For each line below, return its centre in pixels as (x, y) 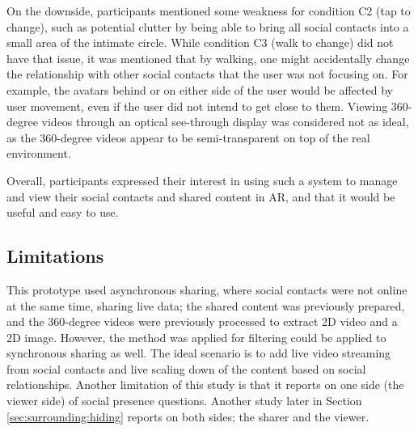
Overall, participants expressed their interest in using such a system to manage (202, 180)
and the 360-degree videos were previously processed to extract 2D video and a (202, 321)
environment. (39, 153)
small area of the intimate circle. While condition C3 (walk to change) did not (200, 42)
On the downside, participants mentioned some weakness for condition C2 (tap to (209, 11)
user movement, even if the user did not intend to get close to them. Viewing (197, 106)
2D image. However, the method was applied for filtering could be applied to (196, 337)
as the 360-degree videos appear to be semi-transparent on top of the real (188, 137)
